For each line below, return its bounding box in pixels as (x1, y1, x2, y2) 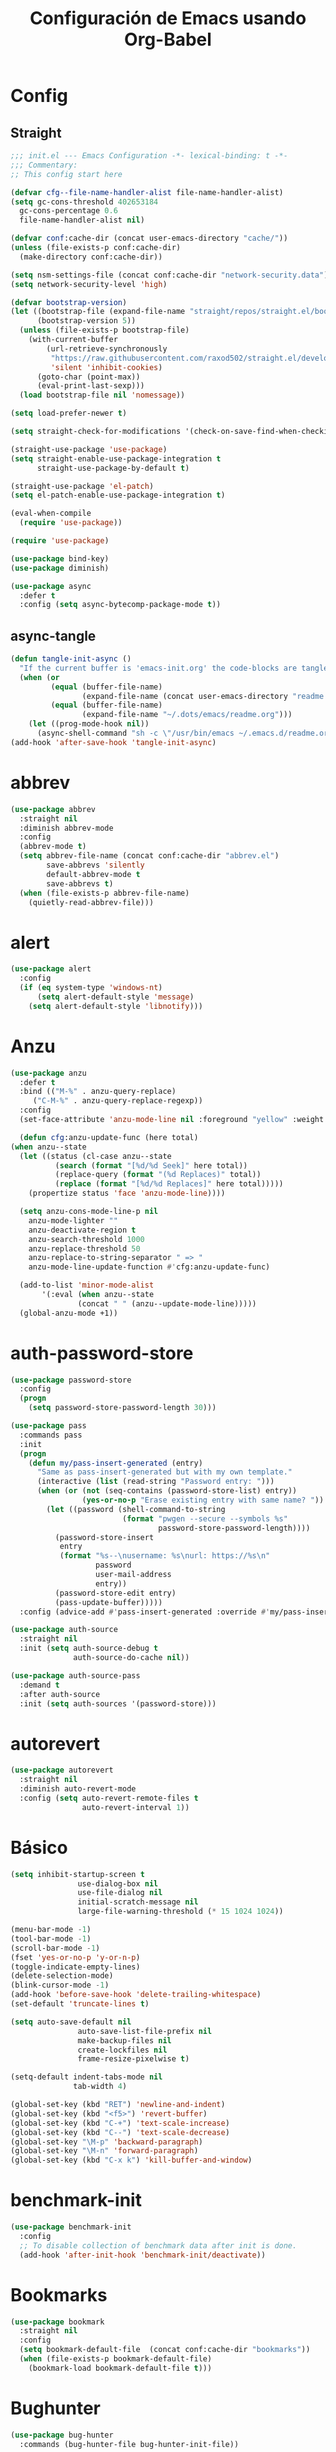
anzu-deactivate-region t (28, 1225, 137, 1235)
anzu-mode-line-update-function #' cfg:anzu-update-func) (28, 1262, 271, 1272)
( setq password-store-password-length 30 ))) (28, 1403, 217, 1413)
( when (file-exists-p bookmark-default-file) (19, 2354, 213, 2364)
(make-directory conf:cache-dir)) (19, 252, 163, 262)
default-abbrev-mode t (46, 869, 141, 879)
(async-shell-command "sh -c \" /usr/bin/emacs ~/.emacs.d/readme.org (36, 728, 333, 739)
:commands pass (19, 1430, 83, 1440)
